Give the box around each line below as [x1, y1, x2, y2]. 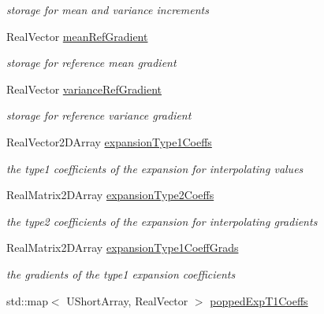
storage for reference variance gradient [6, 107, 192, 124]
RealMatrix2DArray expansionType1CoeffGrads [6, 239, 239, 256]
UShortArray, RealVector [66, 292, 188, 308]
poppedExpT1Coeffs [210, 292, 308, 308]
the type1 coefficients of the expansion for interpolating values [6, 160, 304, 176]
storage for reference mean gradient [6, 54, 177, 71]
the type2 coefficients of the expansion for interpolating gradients [6, 212, 318, 229]
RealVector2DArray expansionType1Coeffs [6, 133, 212, 150]
